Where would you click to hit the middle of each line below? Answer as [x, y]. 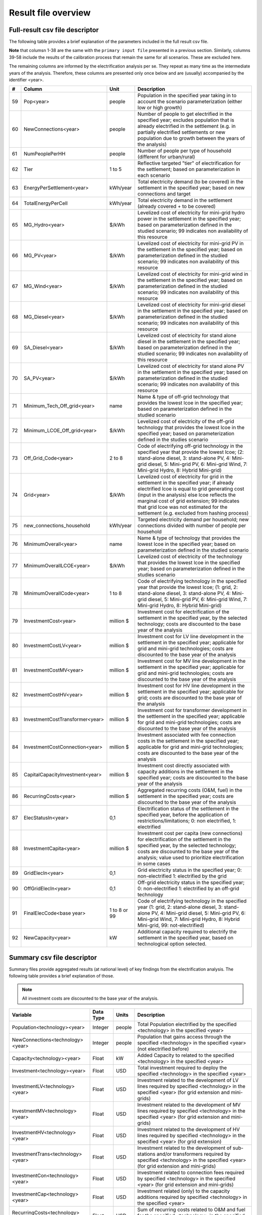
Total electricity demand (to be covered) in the [190, 182]
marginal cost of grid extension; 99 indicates [188, 501]
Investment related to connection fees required [191, 1173]
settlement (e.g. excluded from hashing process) [193, 513]
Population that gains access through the [184, 1037]
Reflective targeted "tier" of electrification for [189, 163]
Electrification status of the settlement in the [188, 809]
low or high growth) [160, 108]
